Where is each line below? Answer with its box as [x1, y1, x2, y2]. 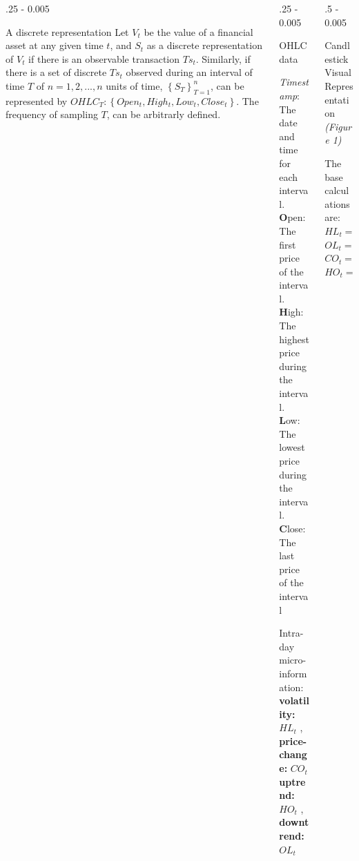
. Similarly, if [195, 51, 251, 66]
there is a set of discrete [6, 65, 107, 79]
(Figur [324, 119, 352, 133]
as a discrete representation [146, 38, 262, 52]
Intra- [279, 626, 304, 640]
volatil [279, 693, 309, 708]
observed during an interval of [126, 65, 253, 79]
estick [324, 51, 349, 66]
